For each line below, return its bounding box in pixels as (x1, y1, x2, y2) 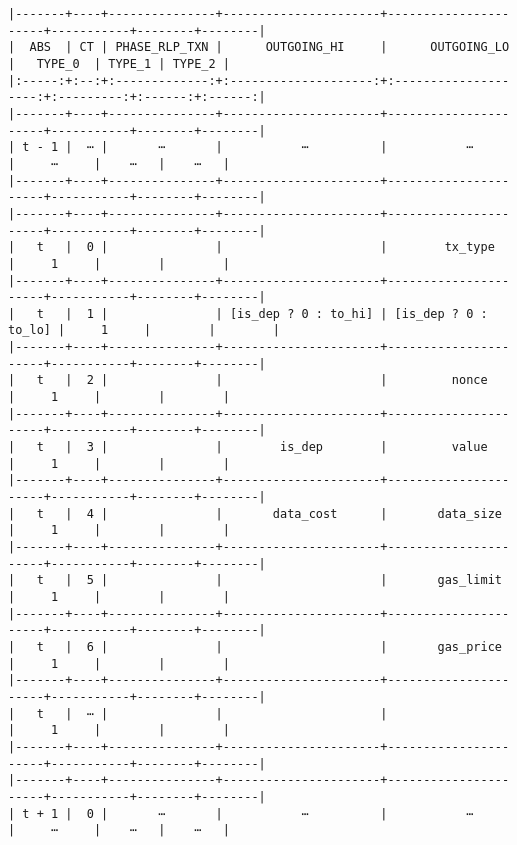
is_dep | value (280, 440, 488, 455)
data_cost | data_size (272, 506, 502, 521)
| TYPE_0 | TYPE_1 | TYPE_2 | (8, 56, 230, 71)
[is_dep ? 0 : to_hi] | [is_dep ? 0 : (229, 306, 488, 321)
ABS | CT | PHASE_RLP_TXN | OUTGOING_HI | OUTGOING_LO (29, 40, 510, 55)
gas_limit (437, 573, 502, 588)
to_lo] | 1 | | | (8, 323, 281, 338)
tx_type (444, 240, 495, 255)
